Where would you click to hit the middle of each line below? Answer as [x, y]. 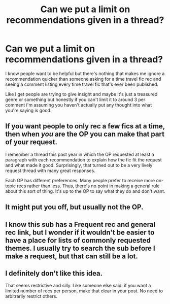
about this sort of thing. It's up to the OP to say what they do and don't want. [85, 191]
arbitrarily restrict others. [31, 296]
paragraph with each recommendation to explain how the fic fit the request [83, 160]
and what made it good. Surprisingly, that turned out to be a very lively [79, 165]
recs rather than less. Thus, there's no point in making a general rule [88, 186]
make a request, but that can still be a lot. [72, 256]
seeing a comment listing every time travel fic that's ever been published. [82, 84]
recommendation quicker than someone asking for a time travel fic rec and [83, 79]
